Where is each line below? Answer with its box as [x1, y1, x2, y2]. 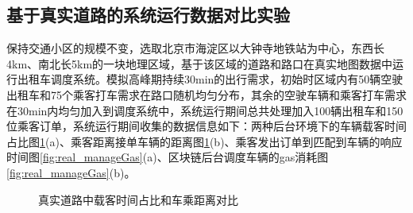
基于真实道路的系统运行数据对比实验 [6, 2, 290, 27]
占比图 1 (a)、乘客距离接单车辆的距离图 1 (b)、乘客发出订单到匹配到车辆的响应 [6, 133, 403, 149]
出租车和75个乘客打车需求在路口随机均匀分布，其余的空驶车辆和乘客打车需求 [6, 86, 407, 103]
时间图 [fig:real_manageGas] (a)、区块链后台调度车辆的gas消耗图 [6, 149, 329, 165]
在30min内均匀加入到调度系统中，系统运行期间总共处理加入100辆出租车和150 [6, 102, 403, 118]
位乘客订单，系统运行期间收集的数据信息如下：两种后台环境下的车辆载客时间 [6, 118, 407, 134]
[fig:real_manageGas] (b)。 [6, 164, 136, 180]
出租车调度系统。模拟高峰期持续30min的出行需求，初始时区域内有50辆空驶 [17, 71, 403, 87]
